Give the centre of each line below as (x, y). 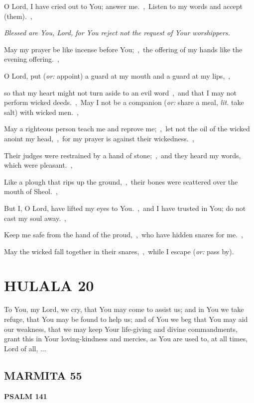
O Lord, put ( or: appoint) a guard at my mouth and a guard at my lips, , (117, 75)
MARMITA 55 (43, 375)
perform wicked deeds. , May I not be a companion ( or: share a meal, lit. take (124, 102)
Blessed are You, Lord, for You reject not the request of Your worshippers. (117, 33)
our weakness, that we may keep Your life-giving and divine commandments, (121, 329)
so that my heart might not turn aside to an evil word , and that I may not (120, 92)
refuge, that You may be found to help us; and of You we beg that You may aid (126, 319)
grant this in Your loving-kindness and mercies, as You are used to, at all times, (126, 339)
